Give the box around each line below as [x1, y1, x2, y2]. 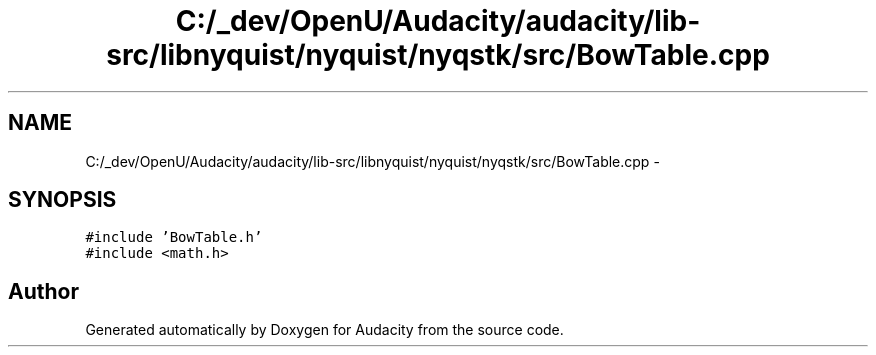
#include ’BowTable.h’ [85, 229, 263, 246]
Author [8, 278, 79, 304]
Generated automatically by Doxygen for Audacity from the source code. [85, 321, 564, 339]
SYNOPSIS [8, 187, 117, 213]
